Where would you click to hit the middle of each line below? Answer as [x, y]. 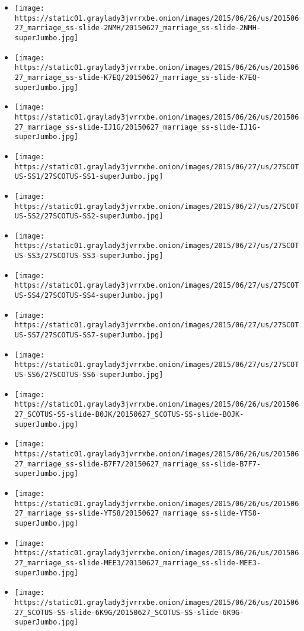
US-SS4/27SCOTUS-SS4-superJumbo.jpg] [89, 296]
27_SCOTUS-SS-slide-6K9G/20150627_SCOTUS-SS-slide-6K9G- [129, 612]
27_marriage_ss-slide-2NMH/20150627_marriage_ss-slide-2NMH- [138, 28]
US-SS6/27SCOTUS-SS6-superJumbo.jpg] [89, 375]
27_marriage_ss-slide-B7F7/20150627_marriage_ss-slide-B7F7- [138, 464]
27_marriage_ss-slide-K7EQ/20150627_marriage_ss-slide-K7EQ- [138, 77]
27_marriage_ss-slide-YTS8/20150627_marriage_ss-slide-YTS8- [138, 514]
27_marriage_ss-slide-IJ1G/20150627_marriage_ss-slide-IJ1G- [138, 127]
